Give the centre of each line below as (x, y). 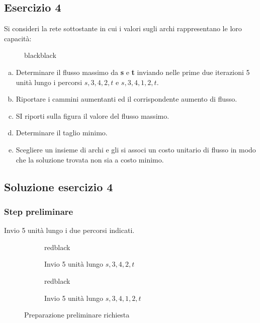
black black (40, 55)
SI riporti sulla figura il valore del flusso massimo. (93, 115)
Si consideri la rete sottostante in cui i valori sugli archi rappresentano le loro (123, 28)
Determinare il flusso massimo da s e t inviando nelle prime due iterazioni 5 (133, 72)
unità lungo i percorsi (49, 82)
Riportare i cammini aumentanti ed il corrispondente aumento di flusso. (126, 99)
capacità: (18, 38)
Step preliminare (39, 211)
